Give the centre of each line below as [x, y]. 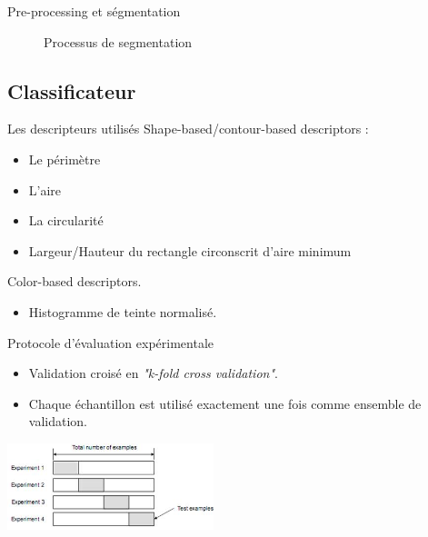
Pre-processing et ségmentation [94, 11]
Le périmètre [65, 159]
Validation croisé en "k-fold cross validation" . [153, 373]
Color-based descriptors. [75, 281]
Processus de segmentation [118, 41]
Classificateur [72, 90]
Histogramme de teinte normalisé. [123, 311]
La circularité [66, 220]
